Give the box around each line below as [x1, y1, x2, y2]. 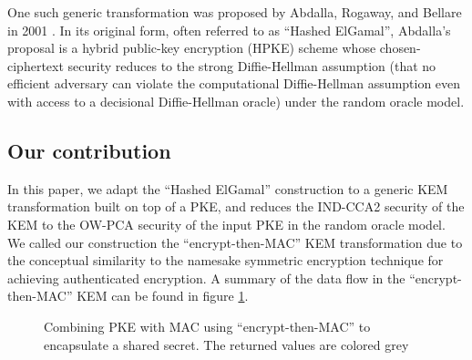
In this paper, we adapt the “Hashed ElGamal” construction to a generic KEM [7, 179, 448, 198]
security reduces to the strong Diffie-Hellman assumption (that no [67, 56, 436, 75]
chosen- [379, 38, 421, 57]
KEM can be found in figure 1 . [77, 286, 249, 305]
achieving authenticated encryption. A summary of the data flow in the [7, 268, 405, 287]
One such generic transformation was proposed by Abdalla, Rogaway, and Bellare [7, 3, 462, 21]
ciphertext [7, 56, 64, 75]
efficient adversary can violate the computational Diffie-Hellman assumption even [7, 74, 461, 93]
